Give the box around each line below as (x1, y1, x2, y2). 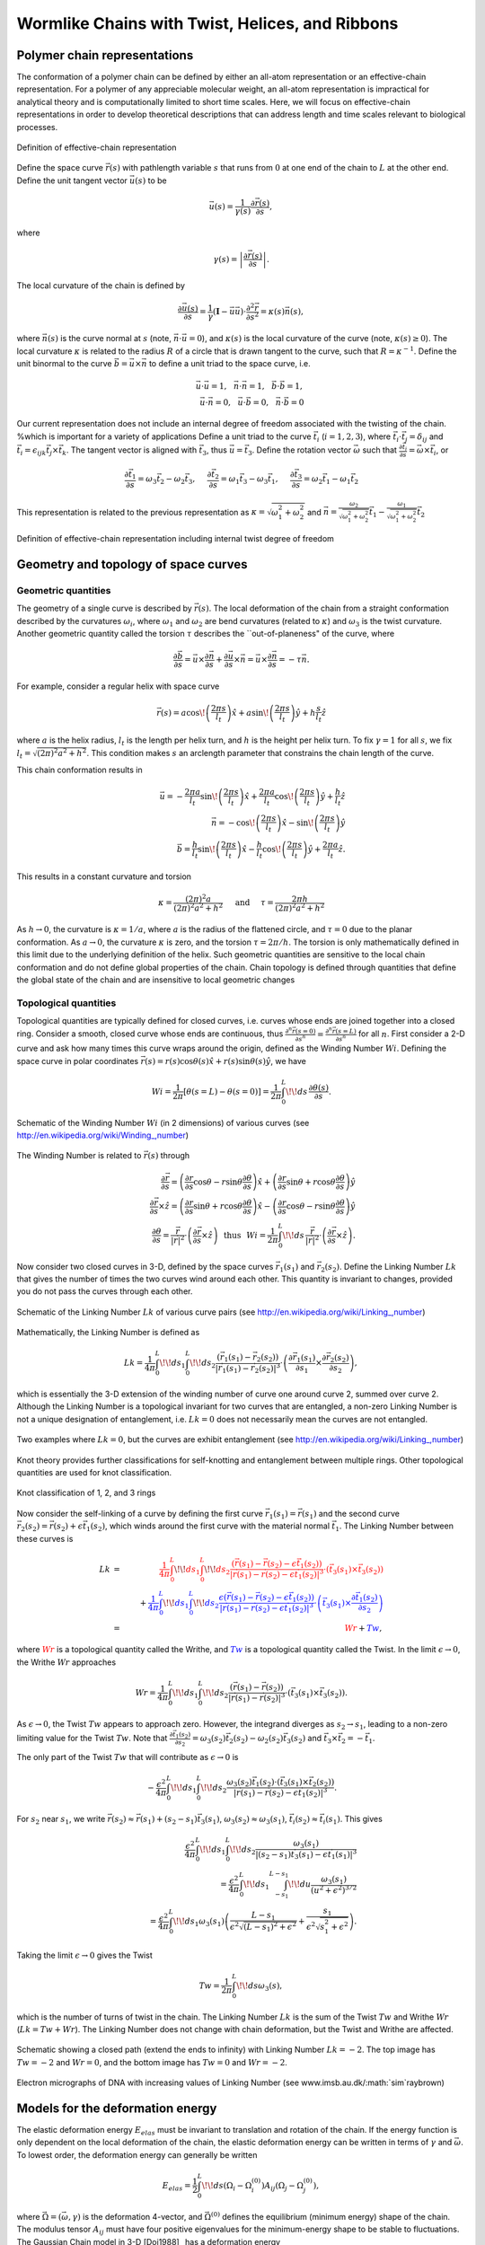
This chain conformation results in (16, 764, 143, 775)
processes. (16, 121, 58, 132)
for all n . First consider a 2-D (357, 1028, 466, 1039)
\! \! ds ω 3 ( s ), (236, 1980, 283, 1993)
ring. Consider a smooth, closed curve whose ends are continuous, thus (16, 1028, 284, 1039)
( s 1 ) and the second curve (301, 1508, 400, 1521)
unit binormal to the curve (16, 358, 112, 369)
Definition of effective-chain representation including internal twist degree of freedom (16, 533, 334, 544)
